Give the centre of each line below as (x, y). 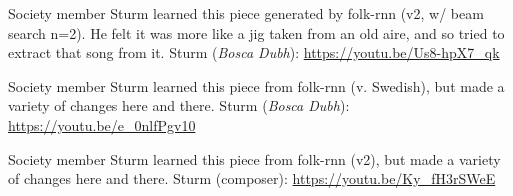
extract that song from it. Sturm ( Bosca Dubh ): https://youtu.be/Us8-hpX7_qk (254, 52)
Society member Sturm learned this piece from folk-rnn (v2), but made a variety (254, 158)
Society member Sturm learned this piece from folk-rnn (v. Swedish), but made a (256, 85)
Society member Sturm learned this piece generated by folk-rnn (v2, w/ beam (246, 13)
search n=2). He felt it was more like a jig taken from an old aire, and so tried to (256, 32)
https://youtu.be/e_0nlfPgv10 (102, 124)
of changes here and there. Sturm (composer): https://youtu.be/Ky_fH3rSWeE (252, 178)
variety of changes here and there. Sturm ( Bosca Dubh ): (179, 105)
